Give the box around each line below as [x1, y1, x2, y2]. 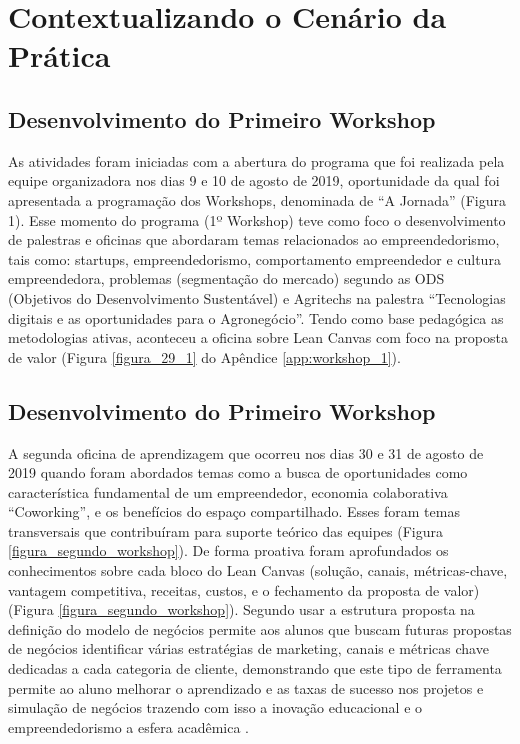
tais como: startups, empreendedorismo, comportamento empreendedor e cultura [8, 248, 501, 269]
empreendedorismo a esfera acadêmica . [8, 716, 249, 737]
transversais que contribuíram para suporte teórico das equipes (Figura [8, 520, 443, 541]
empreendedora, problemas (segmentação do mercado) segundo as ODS [8, 268, 445, 289]
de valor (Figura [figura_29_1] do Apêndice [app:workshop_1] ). [8, 346, 401, 367]
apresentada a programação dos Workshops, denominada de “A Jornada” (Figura [8, 189, 506, 210]
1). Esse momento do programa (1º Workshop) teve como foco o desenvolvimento [8, 209, 506, 230]
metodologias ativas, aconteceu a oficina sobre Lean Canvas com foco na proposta [8, 327, 508, 348]
